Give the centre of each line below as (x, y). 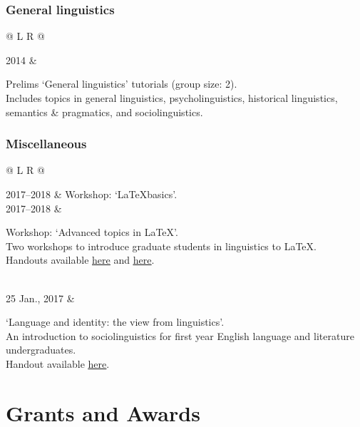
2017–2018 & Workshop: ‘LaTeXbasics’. (92, 194)
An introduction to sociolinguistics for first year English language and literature (180, 335)
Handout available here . (58, 363)
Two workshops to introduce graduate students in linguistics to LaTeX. (161, 246)
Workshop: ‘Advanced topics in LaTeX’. (92, 232)
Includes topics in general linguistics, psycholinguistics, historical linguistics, (172, 98)
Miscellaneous (46, 144)
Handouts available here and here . (80, 260)
